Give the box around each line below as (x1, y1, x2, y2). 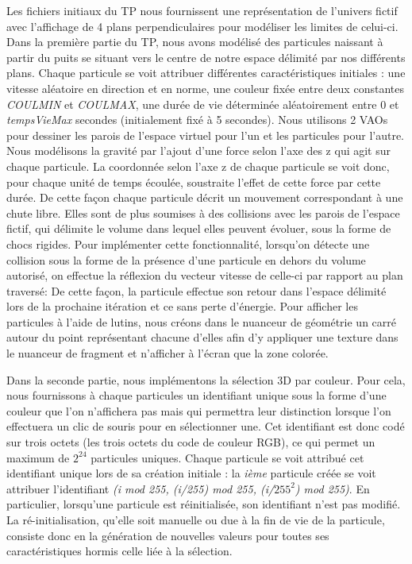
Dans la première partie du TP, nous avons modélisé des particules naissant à (6, 33, 383, 50)
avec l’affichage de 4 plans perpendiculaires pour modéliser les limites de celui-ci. (6, 17, 399, 34)
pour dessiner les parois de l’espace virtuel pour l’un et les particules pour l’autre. (6, 126, 404, 143)
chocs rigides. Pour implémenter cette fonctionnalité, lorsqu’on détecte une (6, 235, 370, 252)
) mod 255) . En (295, 480, 370, 496)
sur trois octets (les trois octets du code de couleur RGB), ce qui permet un (6, 434, 375, 450)
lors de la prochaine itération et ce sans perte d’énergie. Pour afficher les (6, 298, 358, 315)
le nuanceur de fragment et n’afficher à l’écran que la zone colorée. (6, 345, 329, 361)
